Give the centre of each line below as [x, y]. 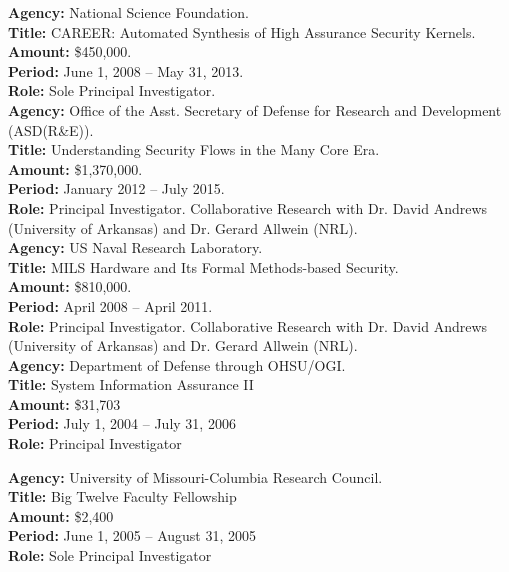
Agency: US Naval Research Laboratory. [135, 247]
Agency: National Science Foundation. [128, 12]
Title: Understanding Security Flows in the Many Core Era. [194, 149]
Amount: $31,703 [64, 403]
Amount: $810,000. [70, 286]
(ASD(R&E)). [51, 129]
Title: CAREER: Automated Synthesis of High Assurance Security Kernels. [242, 31]
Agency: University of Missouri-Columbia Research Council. [195, 476]
